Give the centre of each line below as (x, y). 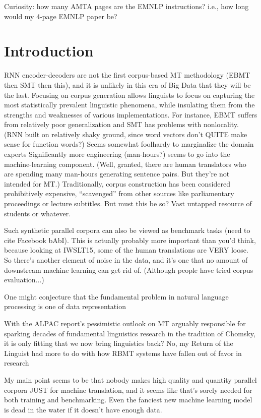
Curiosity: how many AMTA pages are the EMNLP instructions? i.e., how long (126, 6)
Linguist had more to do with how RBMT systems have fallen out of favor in (123, 353)
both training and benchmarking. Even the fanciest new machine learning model (128, 400)
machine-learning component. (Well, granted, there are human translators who (125, 164)
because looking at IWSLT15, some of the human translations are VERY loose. (126, 250)
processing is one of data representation (65, 306)
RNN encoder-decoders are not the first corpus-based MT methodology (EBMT (127, 75)
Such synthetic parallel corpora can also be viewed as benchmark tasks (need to (127, 230)
